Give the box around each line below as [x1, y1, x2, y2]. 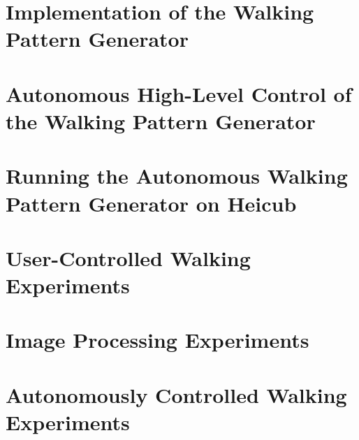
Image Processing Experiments [6, 325, 309, 354]
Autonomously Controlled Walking [6, 380, 347, 409]
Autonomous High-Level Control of [6, 79, 352, 108]
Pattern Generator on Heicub [6, 189, 297, 217]
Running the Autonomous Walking [6, 161, 348, 190]
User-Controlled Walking [6, 243, 251, 272]
